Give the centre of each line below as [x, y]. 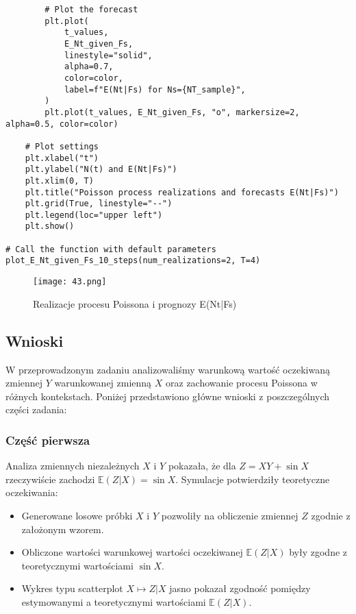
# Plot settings [62, 146]
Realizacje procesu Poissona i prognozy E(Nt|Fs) [135, 303]
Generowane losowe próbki [77, 515]
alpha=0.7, [89, 67]
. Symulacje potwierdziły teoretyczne [253, 479]
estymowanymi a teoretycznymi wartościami [114, 601]
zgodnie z [331, 515]
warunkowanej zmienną [103, 383]
